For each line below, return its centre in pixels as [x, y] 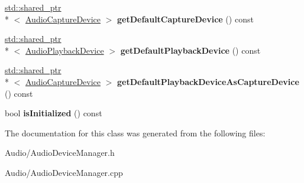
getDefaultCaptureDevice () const [185, 19]
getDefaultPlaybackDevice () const [190, 50]
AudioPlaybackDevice [65, 50]
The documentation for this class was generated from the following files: [135, 133]
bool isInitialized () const [54, 113]
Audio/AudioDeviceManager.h [60, 153]
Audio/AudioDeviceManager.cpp [64, 172]
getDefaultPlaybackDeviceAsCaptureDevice [208, 81]
